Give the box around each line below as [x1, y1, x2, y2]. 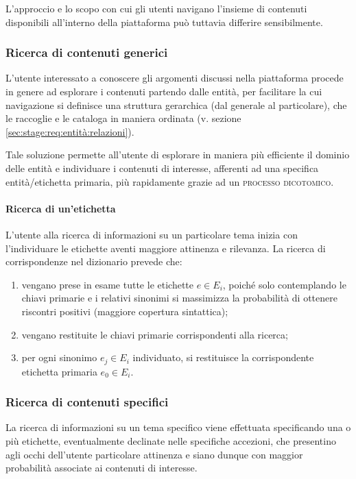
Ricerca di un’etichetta [5, 201, 116, 215]
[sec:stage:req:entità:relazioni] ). [5, 124, 134, 138]
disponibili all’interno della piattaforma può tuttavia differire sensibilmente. [5, 14, 323, 29]
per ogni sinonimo [21, 350, 97, 365]
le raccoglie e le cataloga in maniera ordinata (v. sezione [5, 111, 241, 125]
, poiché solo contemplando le [222, 277, 346, 291]
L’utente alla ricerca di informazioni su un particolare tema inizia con [5, 227, 298, 241]
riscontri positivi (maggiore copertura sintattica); [21, 304, 228, 318]
